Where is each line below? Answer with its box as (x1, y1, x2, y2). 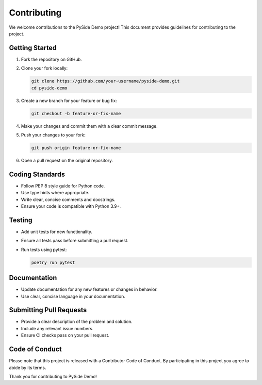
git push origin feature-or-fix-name (31, 145, 121, 151)
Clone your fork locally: (21, 66, 68, 71)
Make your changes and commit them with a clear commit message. (21, 123, 158, 129)
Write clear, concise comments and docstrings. (21, 197, 115, 202)
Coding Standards (9, 170, 65, 178)
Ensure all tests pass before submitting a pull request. (21, 238, 129, 244)
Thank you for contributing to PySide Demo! (9, 373, 97, 379)
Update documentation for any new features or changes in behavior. (21, 286, 158, 292)
